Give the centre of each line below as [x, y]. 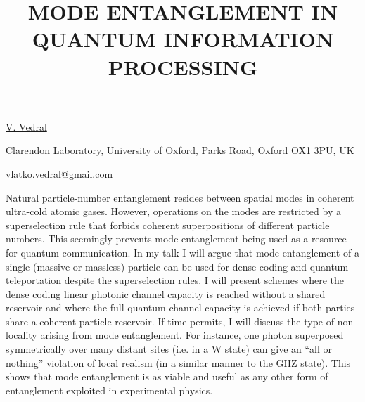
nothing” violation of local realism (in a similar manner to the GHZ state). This [178, 362]
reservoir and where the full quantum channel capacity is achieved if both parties [180, 307]
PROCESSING [183, 66]
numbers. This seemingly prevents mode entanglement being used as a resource [176, 239]
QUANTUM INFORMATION [183, 39]
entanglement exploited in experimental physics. [109, 390]
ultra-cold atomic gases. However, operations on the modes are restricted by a [173, 211]
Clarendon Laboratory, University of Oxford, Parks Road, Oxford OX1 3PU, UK [180, 150]
